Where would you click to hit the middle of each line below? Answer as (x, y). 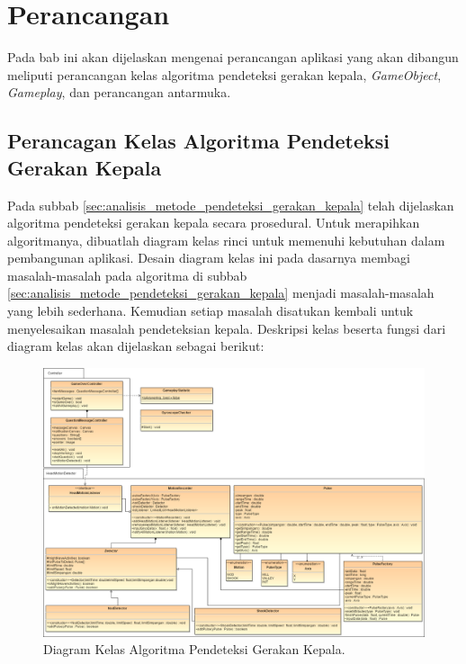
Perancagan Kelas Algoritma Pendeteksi (199, 141)
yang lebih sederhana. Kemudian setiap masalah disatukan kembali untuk (211, 311)
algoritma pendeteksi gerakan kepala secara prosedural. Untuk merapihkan (214, 223)
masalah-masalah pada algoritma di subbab (127, 275)
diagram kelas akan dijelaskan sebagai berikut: (136, 346)
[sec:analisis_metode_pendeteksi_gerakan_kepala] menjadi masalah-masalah (221, 293)
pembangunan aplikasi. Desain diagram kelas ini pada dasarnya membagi (209, 258)
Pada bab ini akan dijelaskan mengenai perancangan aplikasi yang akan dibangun (233, 57)
